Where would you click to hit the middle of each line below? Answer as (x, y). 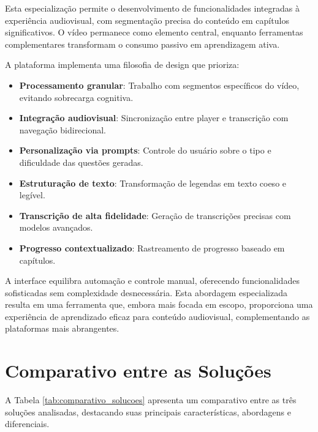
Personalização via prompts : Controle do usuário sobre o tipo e (145, 150)
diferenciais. (27, 424)
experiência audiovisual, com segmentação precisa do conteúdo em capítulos (147, 20)
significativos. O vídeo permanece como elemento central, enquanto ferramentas (154, 32)
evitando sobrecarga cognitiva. (76, 97)
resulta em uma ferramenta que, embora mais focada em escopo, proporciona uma (159, 304)
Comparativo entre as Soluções (138, 371)
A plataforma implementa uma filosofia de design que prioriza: (122, 65)
